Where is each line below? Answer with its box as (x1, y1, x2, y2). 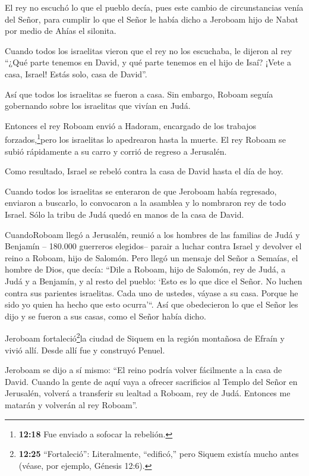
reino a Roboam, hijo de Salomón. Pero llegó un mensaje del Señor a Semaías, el (5, 251, 298, 264)
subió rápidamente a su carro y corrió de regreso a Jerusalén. (5, 145, 227, 157)
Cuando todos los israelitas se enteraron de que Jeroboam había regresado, (5, 184, 277, 197)
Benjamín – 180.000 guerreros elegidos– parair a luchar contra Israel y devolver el (5, 240, 302, 252)
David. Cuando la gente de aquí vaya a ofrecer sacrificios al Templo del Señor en (5, 375, 298, 387)
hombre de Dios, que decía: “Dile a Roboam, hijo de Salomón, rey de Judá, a (5, 263, 286, 275)
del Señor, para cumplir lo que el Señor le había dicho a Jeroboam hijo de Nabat (5, 12, 298, 25)
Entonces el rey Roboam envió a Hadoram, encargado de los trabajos (5, 119, 257, 131)
